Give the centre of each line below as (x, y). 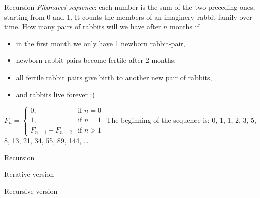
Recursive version (31, 191)
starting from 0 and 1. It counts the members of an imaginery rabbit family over (128, 16)
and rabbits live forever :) (55, 94)
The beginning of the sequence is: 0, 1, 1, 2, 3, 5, (181, 120)
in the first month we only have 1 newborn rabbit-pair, (101, 43)
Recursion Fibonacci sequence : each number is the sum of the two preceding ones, (130, 7)
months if (184, 26)
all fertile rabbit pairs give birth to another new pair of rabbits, (114, 77)
